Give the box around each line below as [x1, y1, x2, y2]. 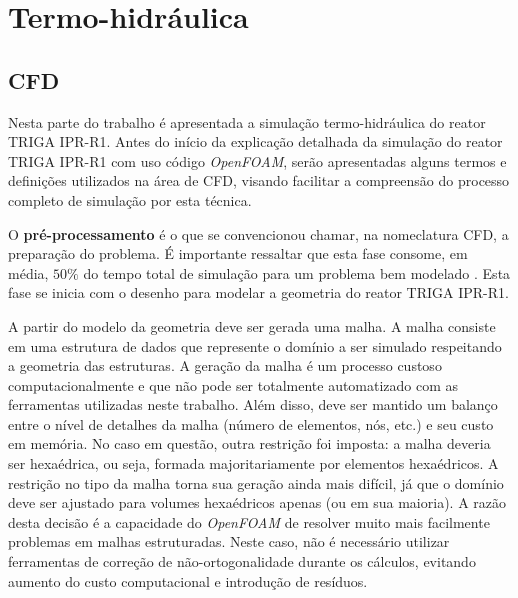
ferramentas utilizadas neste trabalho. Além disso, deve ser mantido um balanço [8, 394, 498, 415]
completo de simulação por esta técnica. [8, 189, 252, 210]
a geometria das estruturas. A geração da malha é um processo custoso [8, 355, 442, 376]
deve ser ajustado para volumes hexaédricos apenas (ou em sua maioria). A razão [8, 492, 507, 513]
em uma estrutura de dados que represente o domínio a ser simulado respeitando [8, 335, 502, 356]
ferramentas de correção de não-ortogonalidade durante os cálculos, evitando [8, 551, 476, 572]
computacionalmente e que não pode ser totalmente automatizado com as [8, 374, 459, 395]
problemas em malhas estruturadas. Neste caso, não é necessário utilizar [8, 531, 450, 552]
